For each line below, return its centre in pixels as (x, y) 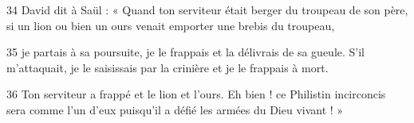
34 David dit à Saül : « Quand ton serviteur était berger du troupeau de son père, (207, 10)
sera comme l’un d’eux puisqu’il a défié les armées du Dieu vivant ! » (175, 109)
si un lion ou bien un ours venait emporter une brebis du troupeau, (171, 25)
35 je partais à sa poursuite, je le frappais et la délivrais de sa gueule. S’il (186, 52)
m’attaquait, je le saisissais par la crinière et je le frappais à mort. (168, 67)
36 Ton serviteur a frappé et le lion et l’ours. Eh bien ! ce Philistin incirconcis (196, 94)
